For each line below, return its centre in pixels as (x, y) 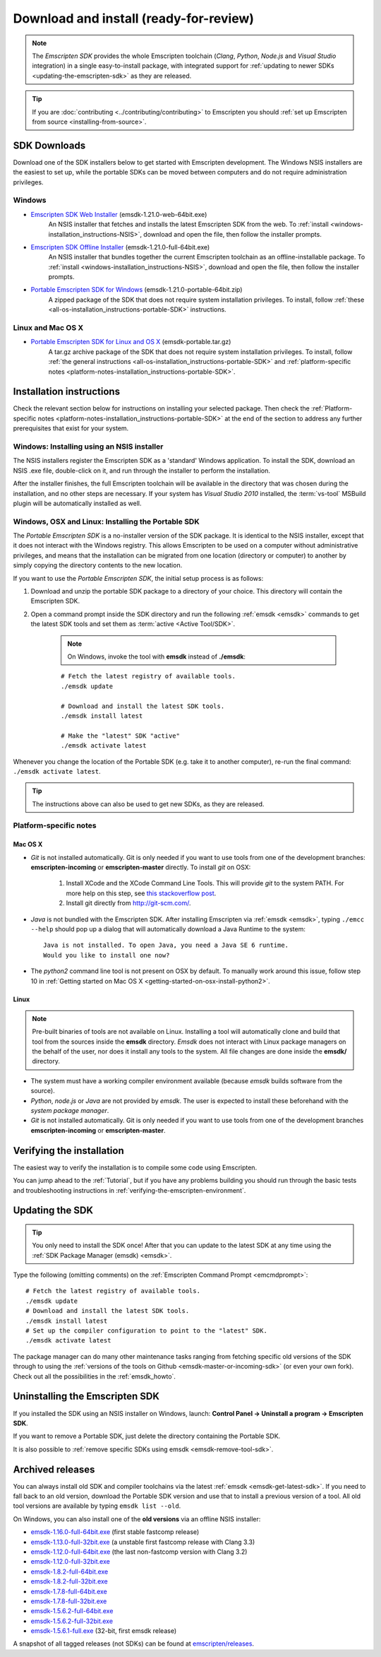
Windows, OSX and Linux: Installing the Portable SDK (107, 521)
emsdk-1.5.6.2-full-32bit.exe (72, 1621)
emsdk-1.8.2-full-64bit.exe (69, 1572)
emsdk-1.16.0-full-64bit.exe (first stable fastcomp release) (115, 1532)
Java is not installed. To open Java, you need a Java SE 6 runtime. (166, 945)
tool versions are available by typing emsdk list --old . (97, 1506)
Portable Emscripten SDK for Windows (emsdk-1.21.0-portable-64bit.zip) (137, 290)
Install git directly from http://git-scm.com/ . (128, 903)
